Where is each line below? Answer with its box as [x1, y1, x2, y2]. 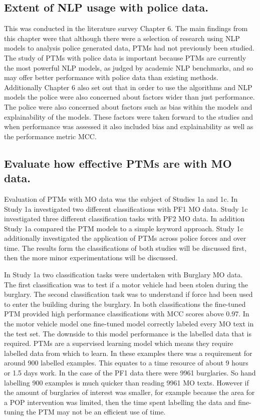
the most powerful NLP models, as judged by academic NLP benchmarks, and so [4, 62, 253, 73]
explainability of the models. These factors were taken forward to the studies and [4, 111, 253, 122]
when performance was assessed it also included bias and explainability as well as [4, 121, 253, 132]
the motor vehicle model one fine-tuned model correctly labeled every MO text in [4, 318, 254, 329]
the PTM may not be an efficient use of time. [26, 406, 166, 417]
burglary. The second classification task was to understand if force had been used [4, 289, 253, 299]
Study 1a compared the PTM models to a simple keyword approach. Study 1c [4, 223, 243, 233]
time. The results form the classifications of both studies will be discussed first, [4, 242, 246, 253]
